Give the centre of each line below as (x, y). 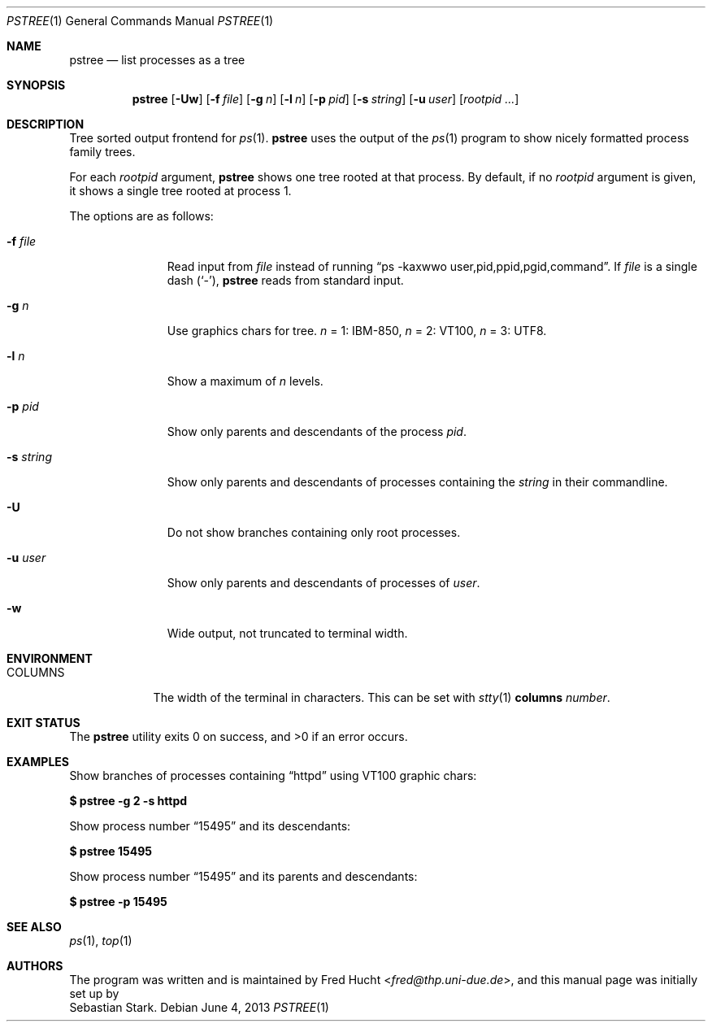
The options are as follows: (141, 216)
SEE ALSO (34, 927)
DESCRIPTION (46, 124)
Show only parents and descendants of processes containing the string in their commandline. (417, 482)
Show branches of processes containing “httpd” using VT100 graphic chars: (273, 775)
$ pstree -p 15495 (118, 902)
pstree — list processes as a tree (157, 60)
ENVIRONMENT (50, 658)
